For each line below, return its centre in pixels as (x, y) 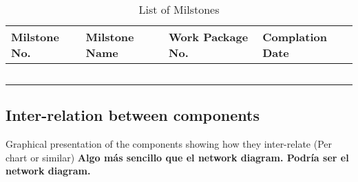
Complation (295, 37)
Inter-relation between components (133, 115)
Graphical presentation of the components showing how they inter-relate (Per (169, 144)
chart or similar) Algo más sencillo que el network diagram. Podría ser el (177, 157)
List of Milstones (179, 9)
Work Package (209, 37)
